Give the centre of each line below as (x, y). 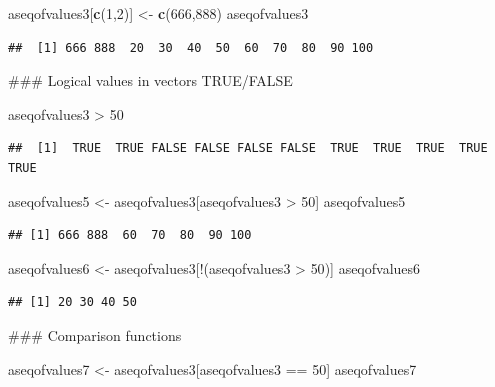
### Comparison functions (95, 334)
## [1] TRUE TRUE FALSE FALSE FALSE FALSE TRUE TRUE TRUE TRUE (248, 148)
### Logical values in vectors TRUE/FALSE (150, 80)
